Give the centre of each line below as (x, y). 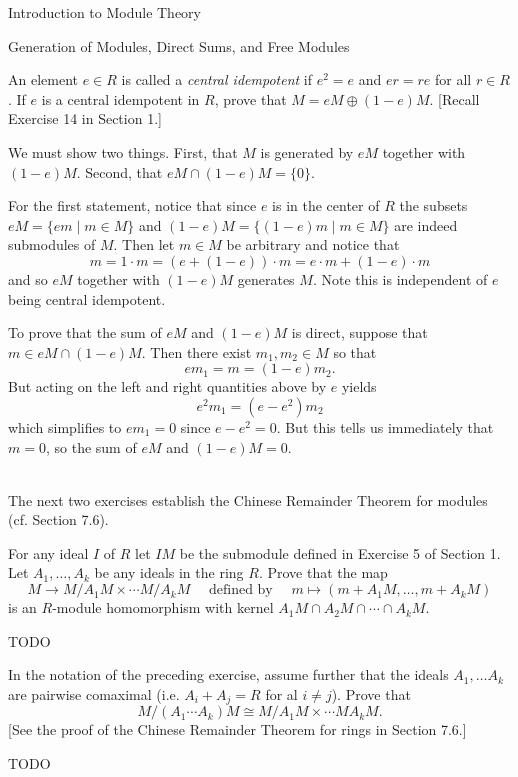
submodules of (52, 244)
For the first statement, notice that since (132, 205)
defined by (240, 590)
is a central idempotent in (120, 98)
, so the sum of (91, 446)
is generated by (307, 151)
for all (453, 79)
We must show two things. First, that (123, 151)
